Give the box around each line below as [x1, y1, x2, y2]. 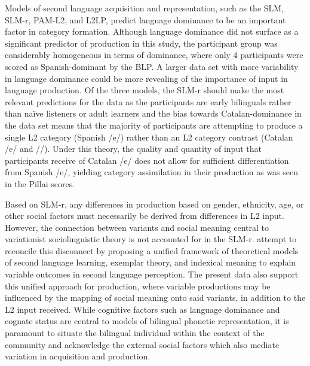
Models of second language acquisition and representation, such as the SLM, [5, 2, 284, 14]
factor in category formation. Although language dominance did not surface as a [5, 25, 299, 38]
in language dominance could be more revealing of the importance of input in [5, 72, 288, 84]
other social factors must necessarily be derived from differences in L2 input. [5, 209, 284, 222]
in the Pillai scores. [5, 177, 75, 190]
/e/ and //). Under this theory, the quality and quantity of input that [5, 142, 262, 155]
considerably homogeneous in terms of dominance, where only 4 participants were [5, 48, 303, 61]
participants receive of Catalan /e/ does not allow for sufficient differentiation [5, 154, 289, 166]
